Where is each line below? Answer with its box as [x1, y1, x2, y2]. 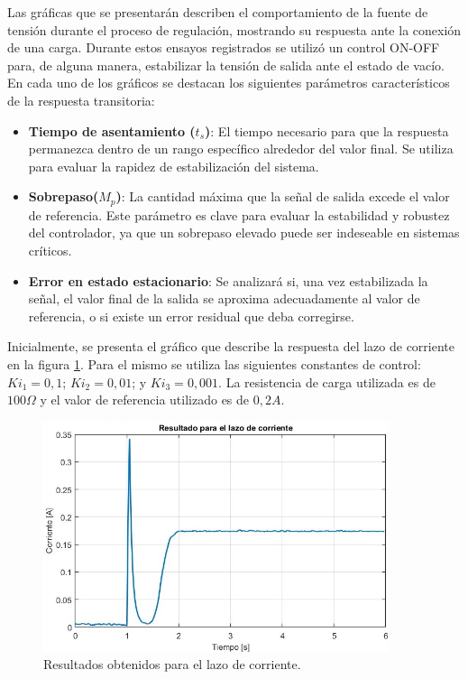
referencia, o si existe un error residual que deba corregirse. [28, 306, 354, 325]
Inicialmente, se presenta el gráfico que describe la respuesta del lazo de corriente [7, 337, 454, 356]
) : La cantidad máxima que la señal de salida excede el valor [115, 187, 450, 206]
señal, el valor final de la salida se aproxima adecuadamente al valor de [28, 289, 420, 308]
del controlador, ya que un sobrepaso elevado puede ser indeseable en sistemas [28, 223, 460, 242]
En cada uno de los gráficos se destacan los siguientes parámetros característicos [7, 73, 450, 92]
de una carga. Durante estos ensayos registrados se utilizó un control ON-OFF [7, 38, 440, 57]
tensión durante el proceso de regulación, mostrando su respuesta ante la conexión [7, 20, 462, 39]
